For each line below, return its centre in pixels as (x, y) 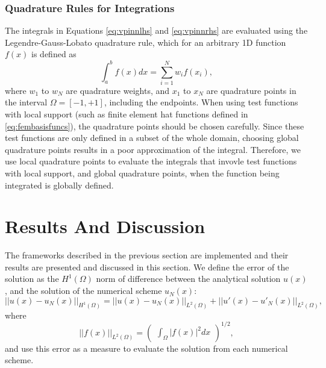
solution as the (32, 279)
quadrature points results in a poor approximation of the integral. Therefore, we (153, 149)
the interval (26, 102)
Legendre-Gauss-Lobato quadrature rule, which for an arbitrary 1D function (146, 42)
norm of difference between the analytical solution (188, 279)
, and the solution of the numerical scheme (83, 291)
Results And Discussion (105, 226)
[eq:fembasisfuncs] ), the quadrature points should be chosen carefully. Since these (155, 126)
